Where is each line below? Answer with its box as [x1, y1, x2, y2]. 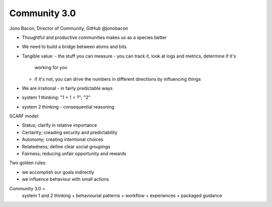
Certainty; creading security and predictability [22, 129, 118, 135]
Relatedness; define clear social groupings [22, 143, 111, 149]
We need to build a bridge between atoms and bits [22, 43, 127, 50]
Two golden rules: [9, 160, 47, 166]
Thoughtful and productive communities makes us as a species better [22, 34, 167, 40]
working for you [34, 65, 67, 71]
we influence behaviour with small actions [22, 176, 109, 182]
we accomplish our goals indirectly [22, 169, 95, 175]
